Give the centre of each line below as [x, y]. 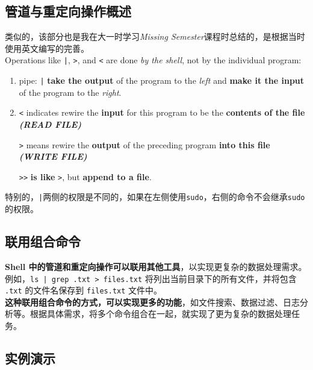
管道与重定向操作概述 [68, 11]
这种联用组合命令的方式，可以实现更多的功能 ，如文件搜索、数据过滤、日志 [152, 302]
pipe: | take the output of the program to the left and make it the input [162, 80]
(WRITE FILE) [53, 156]
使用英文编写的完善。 [47, 48]
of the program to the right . [70, 92]
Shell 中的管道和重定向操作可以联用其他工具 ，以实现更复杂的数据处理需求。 [156, 266]
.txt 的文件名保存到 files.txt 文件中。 [84, 290]
